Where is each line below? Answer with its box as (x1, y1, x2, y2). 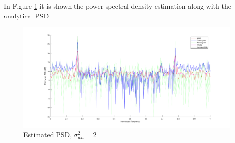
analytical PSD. (4, 10, 51, 20)
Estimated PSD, (23, 129, 72, 140)
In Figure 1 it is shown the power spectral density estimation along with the (4, 1, 231, 11)
